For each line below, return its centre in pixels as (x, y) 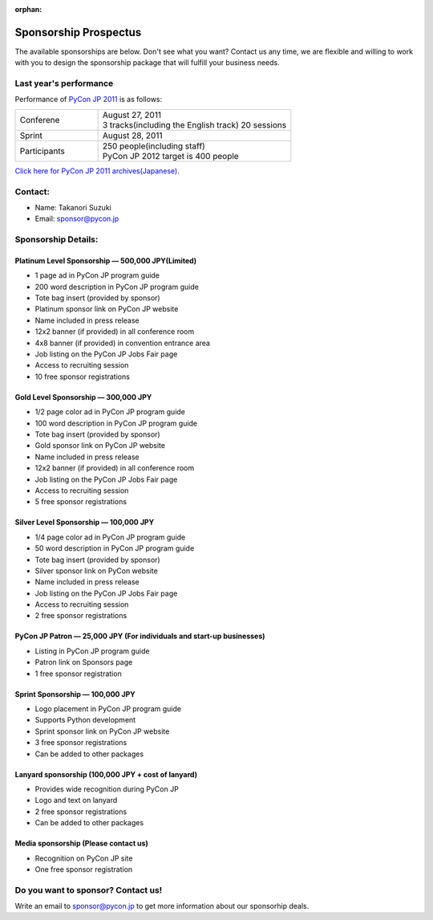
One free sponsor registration (84, 869)
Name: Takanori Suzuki (73, 207)
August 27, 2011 (132, 115)
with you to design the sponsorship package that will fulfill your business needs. (147, 63)
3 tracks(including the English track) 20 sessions (194, 124)
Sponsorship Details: (57, 239)
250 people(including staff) (154, 146)
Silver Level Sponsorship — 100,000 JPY (85, 523)
